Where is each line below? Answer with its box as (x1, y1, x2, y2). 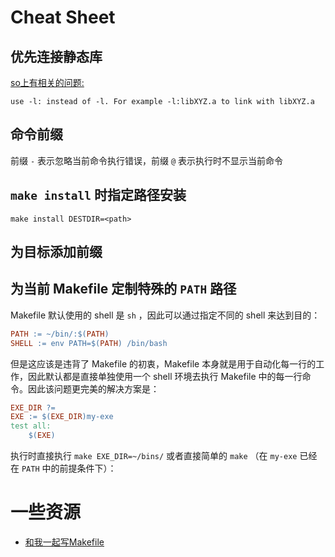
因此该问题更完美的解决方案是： (27, 382, 160, 395)
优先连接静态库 (10, 48, 103, 65)
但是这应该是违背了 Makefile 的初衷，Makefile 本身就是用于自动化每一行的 (10, 357, 317, 370)
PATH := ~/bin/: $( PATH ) (10, 329, 110, 339)
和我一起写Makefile (24, 536, 105, 548)
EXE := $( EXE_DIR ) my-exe (10, 412, 114, 422)
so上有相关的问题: (10, 77, 85, 88)
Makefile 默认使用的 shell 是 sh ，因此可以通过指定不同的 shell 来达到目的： (10, 309, 321, 321)
